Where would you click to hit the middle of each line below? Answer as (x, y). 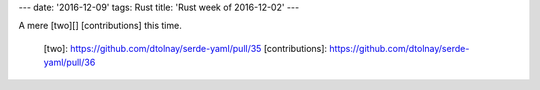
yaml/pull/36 (69, 62)
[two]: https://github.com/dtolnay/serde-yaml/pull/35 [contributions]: (185, 48)
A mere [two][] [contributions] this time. (100, 26)
